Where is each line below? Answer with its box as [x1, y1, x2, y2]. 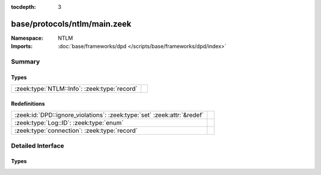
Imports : [11, 43, 33, 50]
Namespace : [11, 34, 44, 42]
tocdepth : [11, 4, 36, 10]
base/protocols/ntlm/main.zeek [11, 18, 132, 29]
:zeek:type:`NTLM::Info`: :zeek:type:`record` [14, 85, 138, 93]
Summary [11, 58, 40, 66]
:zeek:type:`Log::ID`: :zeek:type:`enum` [14, 119, 124, 127]
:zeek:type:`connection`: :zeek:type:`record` [14, 126, 138, 135]
